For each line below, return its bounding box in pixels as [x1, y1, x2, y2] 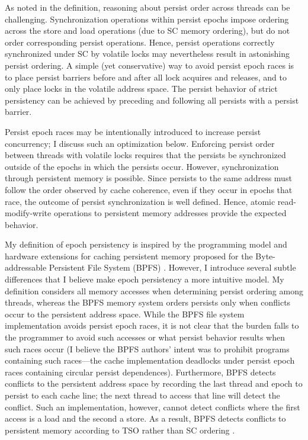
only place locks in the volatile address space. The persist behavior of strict [5, 82, 278, 95]
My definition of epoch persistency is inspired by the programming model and [5, 238, 287, 250]
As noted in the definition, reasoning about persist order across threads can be [5, 1, 290, 13]
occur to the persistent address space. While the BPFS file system [5, 307, 245, 320]
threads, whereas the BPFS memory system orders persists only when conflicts [5, 296, 291, 309]
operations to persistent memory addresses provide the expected [53, 207, 287, 219]
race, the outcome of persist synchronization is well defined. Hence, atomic [5, 195, 275, 207]
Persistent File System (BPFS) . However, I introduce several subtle [49, 261, 296, 274]
